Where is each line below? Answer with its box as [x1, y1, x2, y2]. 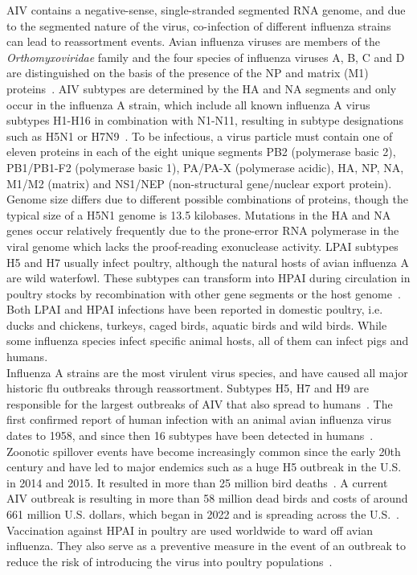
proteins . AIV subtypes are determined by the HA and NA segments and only [6, 80, 397, 97]
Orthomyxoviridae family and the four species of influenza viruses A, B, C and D [6, 48, 405, 65]
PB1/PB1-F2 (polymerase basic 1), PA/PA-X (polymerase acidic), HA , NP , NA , [6, 158, 404, 175]
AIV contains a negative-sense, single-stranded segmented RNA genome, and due [6, 2, 406, 18]
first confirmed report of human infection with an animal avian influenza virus [6, 411, 392, 428]
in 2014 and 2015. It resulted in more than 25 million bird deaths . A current [6, 474, 388, 491]
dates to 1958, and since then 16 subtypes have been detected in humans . [6, 427, 374, 444]
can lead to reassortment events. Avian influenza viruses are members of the [6, 33, 380, 50]
